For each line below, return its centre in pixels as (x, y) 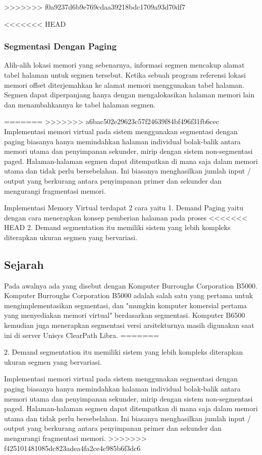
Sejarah (24, 264)
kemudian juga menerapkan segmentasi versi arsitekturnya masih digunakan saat (129, 325)
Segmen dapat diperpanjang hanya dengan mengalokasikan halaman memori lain (129, 95)
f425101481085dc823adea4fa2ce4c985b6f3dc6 (72, 448)
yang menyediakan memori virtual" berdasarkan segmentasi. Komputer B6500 (125, 315)
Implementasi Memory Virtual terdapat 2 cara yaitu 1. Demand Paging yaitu (124, 208)
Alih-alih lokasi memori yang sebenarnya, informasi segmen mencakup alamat (124, 65)
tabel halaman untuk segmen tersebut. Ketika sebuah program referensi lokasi (125, 75)
